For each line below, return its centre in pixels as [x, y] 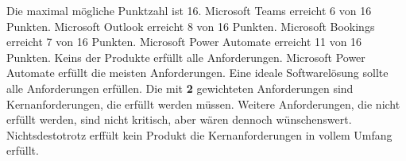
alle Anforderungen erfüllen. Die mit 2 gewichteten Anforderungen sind [180, 88]
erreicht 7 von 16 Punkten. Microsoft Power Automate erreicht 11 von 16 [184, 42]
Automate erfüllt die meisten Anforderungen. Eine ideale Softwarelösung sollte [197, 73]
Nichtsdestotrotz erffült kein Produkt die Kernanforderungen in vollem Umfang [199, 134]
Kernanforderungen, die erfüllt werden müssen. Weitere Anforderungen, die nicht [203, 103]
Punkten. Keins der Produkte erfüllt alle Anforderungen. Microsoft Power [186, 57]
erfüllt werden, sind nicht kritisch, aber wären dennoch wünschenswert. [179, 119]
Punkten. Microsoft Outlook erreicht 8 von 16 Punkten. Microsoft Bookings [191, 26]
